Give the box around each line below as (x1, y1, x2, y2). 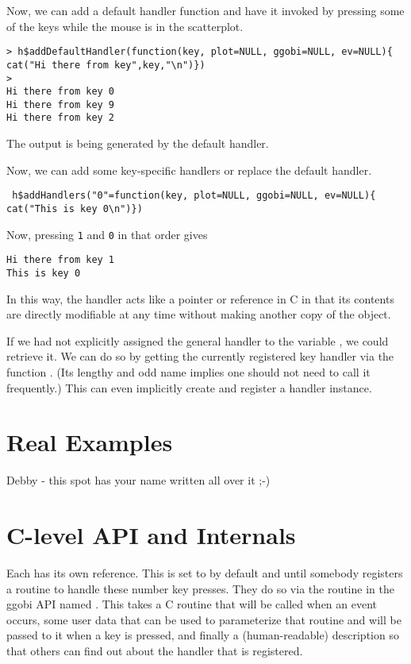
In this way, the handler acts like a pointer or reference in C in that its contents (6, 290, 394, 307)
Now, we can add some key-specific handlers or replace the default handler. (6, 161, 372, 178)
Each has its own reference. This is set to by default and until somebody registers (6, 565, 403, 581)
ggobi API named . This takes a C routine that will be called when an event (6, 596, 378, 612)
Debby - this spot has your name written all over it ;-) (6, 472, 271, 488)
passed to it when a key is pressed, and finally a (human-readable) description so (6, 627, 399, 643)
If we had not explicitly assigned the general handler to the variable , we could (6, 332, 389, 349)
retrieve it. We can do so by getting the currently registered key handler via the (6, 348, 394, 365)
